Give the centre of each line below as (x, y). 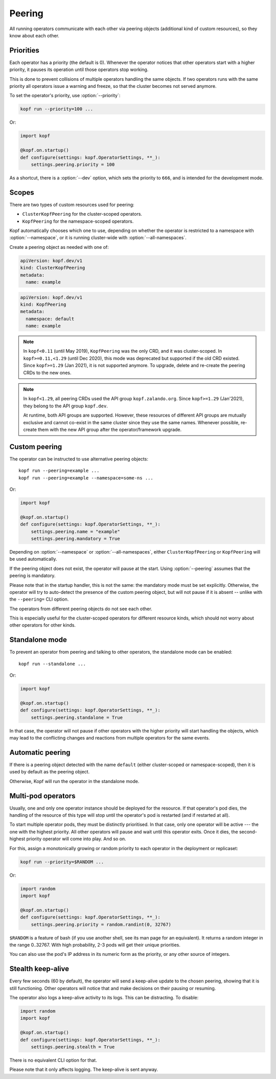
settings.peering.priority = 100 (73, 164)
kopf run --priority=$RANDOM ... (62, 862)
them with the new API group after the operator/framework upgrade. (110, 429)
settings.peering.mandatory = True (75, 538)
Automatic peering (40, 752)
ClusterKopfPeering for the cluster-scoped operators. (82, 214)
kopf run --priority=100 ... (57, 109)
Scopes (22, 192)
